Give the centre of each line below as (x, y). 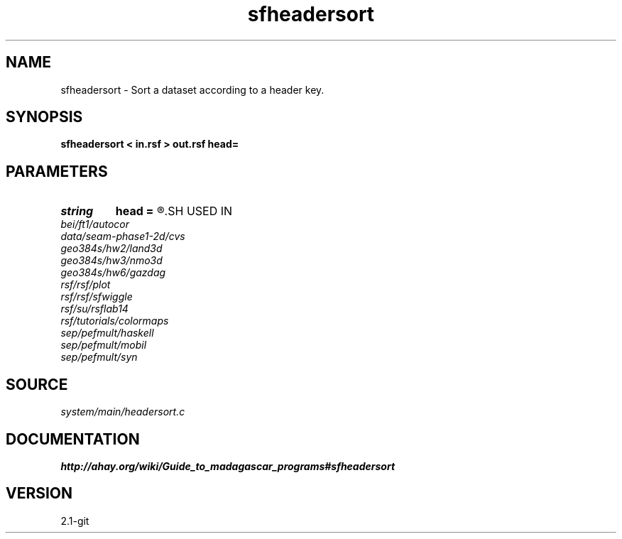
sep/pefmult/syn (99, 357)
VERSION (39, 494)
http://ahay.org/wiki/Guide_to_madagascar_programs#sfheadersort (228, 466)
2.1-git (75, 521)
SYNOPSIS (44, 117)
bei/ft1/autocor (95, 224)
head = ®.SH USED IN (174, 211)
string (77, 211)
